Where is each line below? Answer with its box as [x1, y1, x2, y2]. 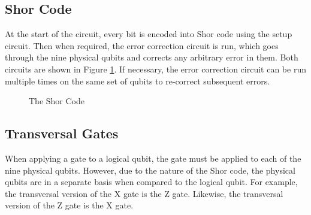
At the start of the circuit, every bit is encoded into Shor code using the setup [5, 28, 292, 40]
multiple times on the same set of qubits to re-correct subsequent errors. [5, 74, 270, 87]
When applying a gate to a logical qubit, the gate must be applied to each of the [5, 152, 301, 164]
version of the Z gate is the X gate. [5, 199, 134, 211]
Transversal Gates [5, 124, 119, 143]
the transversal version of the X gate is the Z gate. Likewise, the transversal [5, 187, 283, 199]
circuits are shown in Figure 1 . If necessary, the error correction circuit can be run [5, 62, 306, 75]
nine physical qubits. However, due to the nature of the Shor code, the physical [5, 163, 295, 176]
